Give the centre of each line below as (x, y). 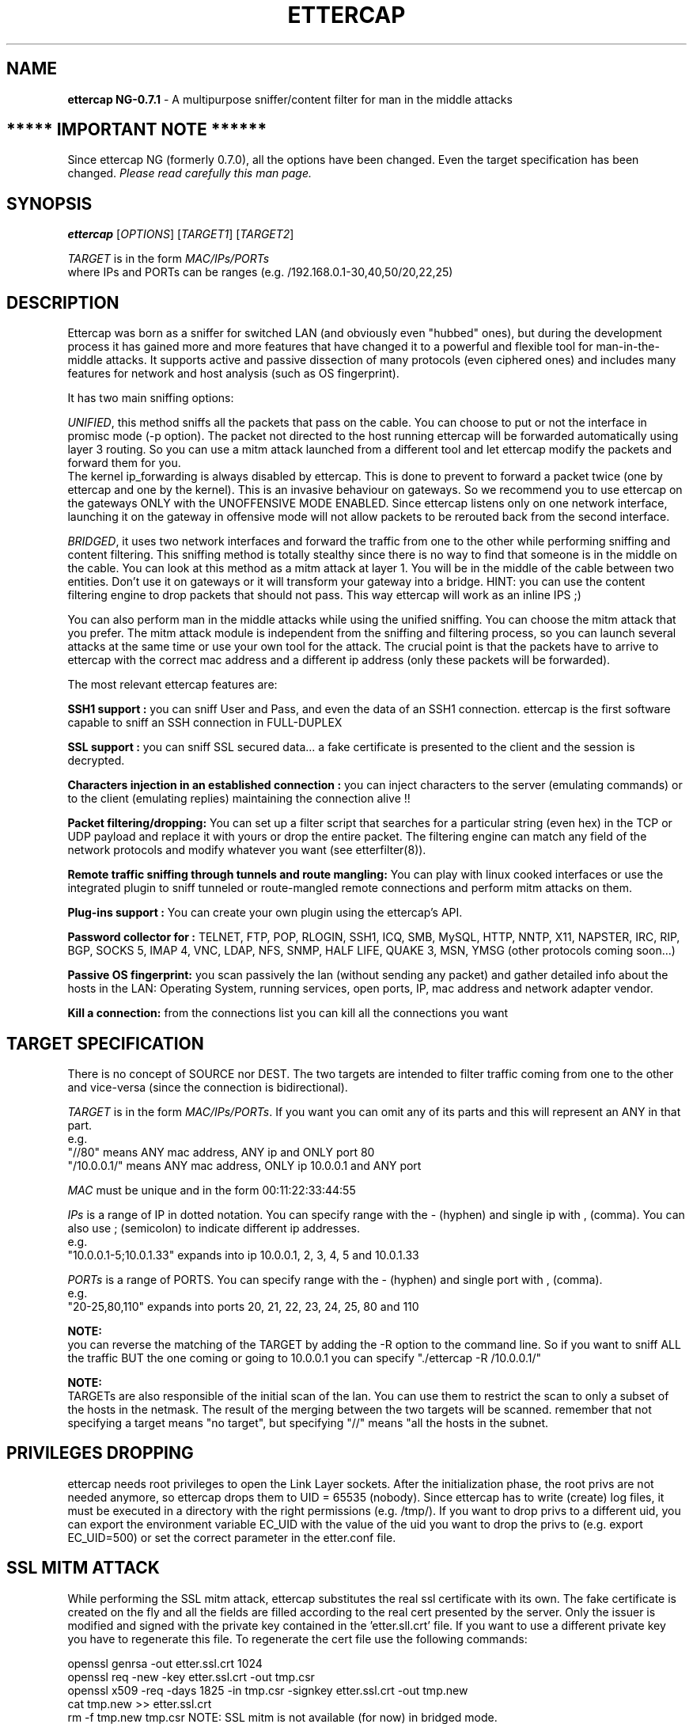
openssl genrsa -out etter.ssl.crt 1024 (165, 1663)
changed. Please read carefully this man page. (190, 173)
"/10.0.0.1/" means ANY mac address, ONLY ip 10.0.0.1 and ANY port (244, 1165)
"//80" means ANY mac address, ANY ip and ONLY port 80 (221, 1152)
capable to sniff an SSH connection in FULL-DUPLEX (205, 723)
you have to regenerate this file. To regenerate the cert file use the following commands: (297, 1639)
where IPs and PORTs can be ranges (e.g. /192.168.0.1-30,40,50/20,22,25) (260, 272)
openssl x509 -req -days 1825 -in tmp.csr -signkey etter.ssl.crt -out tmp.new (268, 1690)
